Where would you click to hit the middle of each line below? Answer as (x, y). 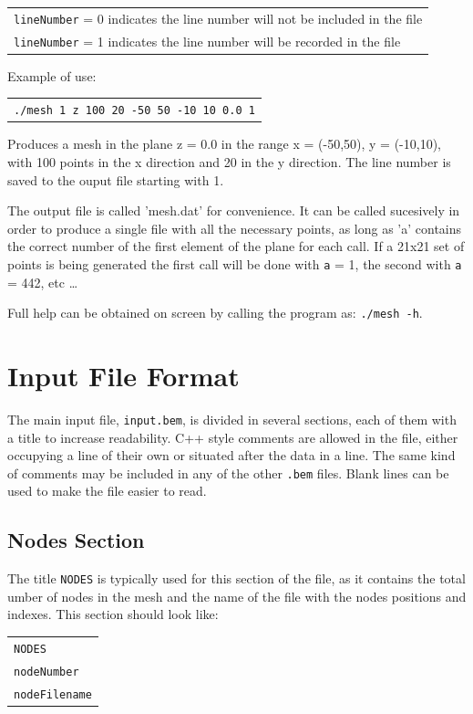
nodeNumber (46, 672)
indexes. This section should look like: (113, 614)
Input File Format (123, 375)
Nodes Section (76, 540)
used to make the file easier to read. (107, 491)
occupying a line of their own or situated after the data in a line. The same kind (231, 455)
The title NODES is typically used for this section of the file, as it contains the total (236, 578)
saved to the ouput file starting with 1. (116, 179)
